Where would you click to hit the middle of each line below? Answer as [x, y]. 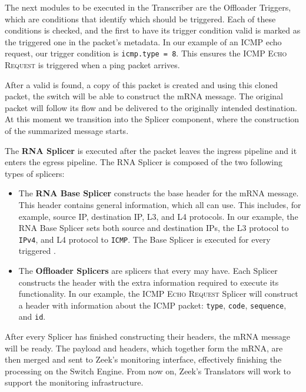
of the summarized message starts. [67, 130]
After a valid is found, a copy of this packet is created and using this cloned [142, 84]
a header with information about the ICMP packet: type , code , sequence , [152, 305]
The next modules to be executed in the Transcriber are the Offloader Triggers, [148, 7]
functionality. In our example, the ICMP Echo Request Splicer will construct [158, 294]
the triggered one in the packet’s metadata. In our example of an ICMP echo [143, 41]
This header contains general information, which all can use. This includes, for [160, 204]
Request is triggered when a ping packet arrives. [92, 65]
